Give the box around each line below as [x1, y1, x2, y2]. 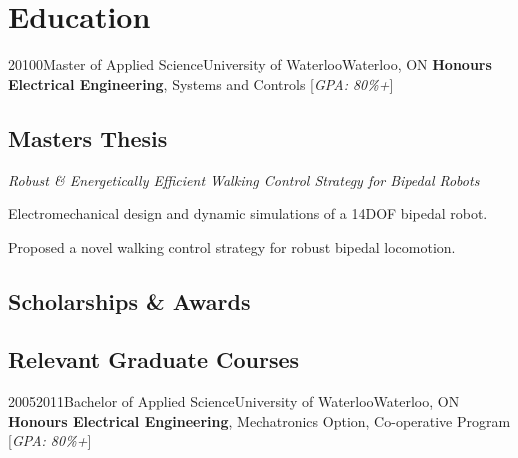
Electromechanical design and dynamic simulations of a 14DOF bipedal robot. [8, 203, 488, 224]
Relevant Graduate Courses [8, 344, 300, 375]
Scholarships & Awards [8, 285, 251, 316]
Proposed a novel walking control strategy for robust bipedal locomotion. [8, 236, 456, 257]
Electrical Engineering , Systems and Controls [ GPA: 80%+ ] [8, 73, 394, 94]
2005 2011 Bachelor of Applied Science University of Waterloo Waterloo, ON [8, 391, 460, 412]
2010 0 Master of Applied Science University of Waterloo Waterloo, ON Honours [8, 54, 492, 75]
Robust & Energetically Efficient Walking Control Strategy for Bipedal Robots [8, 169, 480, 190]
